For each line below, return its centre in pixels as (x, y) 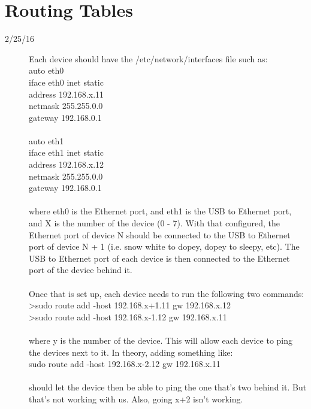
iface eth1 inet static (66, 152)
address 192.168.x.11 (67, 94)
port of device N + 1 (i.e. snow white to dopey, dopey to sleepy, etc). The (164, 246)
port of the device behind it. (81, 270)
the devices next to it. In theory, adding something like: (131, 352)
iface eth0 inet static (66, 82)
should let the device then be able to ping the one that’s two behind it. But (168, 387)
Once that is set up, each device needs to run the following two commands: (167, 293)
